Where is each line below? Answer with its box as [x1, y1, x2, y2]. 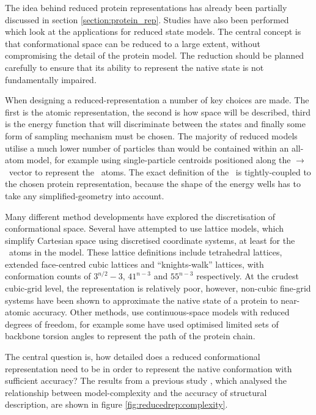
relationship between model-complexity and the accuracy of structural [5, 386, 267, 398]
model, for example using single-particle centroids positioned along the [26, 153, 291, 166]
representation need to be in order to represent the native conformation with [5, 362, 292, 375]
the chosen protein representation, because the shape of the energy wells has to [5, 177, 301, 190]
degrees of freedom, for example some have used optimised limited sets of [5, 317, 279, 330]
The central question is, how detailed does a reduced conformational [5, 350, 260, 363]
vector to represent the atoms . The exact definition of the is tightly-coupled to [9, 165, 311, 178]
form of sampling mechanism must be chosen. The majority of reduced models [5, 129, 298, 142]
